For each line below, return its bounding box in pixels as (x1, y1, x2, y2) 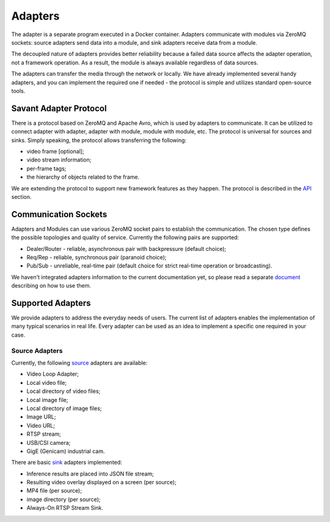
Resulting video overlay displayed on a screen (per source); (26, 479, 177, 486)
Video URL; (26, 422, 55, 429)
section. (11, 193, 32, 200)
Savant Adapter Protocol (11, 103, 107, 113)
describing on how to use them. (11, 282, 91, 289)
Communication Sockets (11, 209, 108, 220)
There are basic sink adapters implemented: (11, 459, 122, 466)
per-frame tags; (26, 165, 67, 172)
